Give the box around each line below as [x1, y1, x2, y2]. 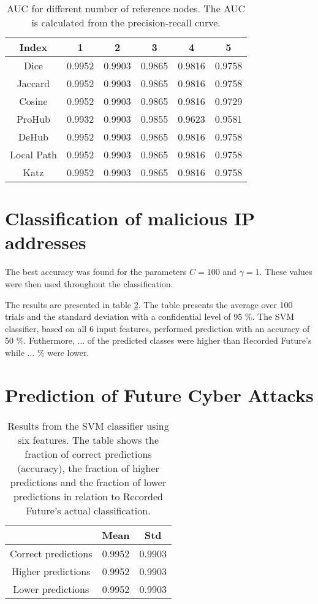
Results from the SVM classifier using [7, 418, 169, 433]
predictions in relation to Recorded [13, 489, 163, 503]
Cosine [19, 94, 48, 108]
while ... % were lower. [5, 346, 89, 358]
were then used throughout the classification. [5, 277, 173, 290]
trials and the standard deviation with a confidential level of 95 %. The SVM [5, 310, 294, 323]
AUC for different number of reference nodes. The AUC [7, 1, 246, 15]
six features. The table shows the [17, 432, 159, 447]
